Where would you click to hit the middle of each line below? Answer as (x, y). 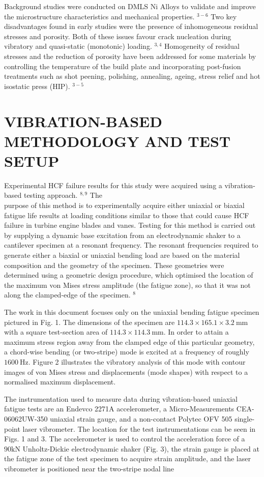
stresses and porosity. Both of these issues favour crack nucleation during (118, 36)
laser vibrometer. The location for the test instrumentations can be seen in (139, 428)
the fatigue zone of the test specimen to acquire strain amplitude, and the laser (127, 458)
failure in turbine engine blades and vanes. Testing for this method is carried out (130, 225)
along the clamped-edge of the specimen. (67, 295)
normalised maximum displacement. (60, 382)
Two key (224, 16)
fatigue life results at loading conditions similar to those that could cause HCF (127, 215)
